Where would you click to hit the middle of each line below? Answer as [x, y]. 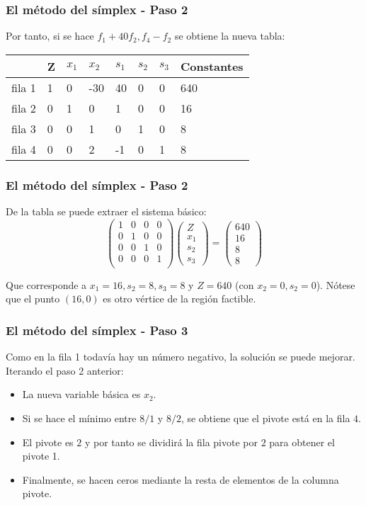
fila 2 [24, 108]
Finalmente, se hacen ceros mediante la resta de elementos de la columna [181, 479]
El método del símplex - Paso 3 [97, 330]
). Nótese [336, 284]
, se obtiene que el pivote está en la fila [265, 418]
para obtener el [302, 442]
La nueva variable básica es [81, 394]
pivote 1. [41, 456]
